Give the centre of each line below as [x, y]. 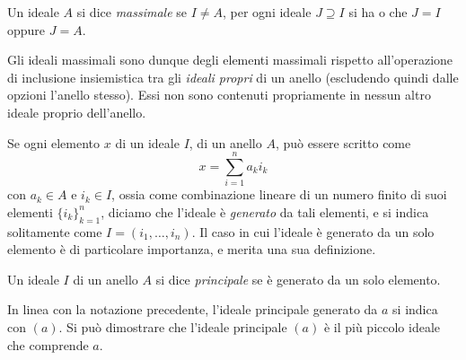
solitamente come [55, 231]
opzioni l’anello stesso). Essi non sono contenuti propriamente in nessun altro [219, 95]
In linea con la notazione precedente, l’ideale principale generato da [193, 309]
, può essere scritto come [343, 142]
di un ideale [147, 142]
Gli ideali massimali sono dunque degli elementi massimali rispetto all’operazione [230, 60]
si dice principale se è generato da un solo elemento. [298, 279]
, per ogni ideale [267, 12]
